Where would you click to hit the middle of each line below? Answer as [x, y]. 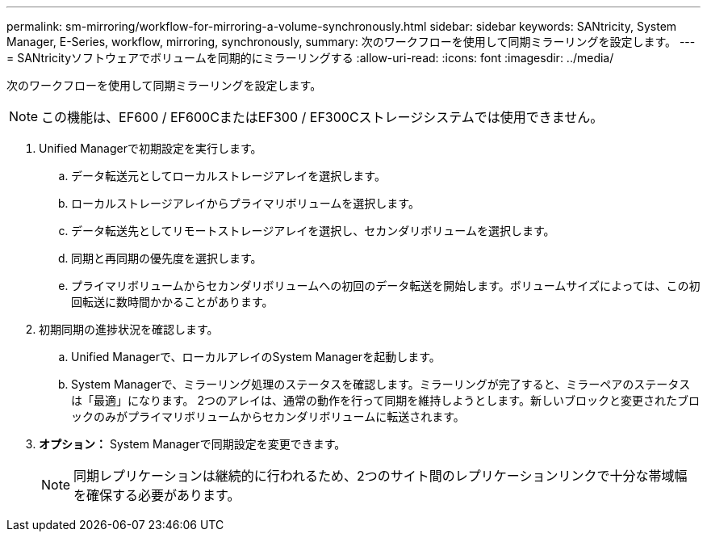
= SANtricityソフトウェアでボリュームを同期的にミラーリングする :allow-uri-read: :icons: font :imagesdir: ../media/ [310, 58]
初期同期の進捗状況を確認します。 [129, 329]
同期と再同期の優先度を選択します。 [167, 258]
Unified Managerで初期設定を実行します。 [151, 148]
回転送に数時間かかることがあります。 [172, 302]
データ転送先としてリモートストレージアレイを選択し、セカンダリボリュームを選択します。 [313, 231]
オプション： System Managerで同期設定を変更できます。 [192, 444]
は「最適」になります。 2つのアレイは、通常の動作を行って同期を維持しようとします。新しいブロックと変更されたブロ [385, 400]
